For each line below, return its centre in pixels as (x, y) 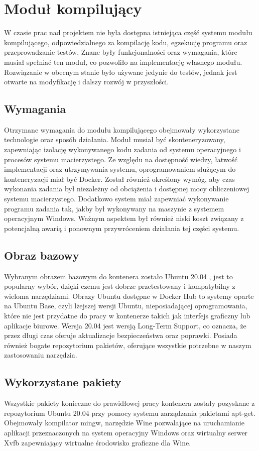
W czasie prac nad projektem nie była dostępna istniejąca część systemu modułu (128, 32)
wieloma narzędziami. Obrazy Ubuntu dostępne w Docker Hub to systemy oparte (129, 296)
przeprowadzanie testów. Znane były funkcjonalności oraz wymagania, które (121, 52)
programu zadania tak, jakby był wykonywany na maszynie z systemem (114, 208)
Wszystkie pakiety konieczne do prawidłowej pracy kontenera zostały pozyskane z (129, 403)
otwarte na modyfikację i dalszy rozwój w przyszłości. (87, 82)
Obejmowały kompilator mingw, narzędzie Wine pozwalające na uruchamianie (124, 423)
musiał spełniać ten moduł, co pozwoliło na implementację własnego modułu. (123, 62)
